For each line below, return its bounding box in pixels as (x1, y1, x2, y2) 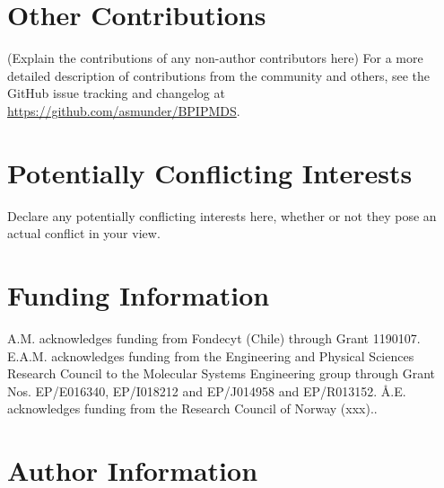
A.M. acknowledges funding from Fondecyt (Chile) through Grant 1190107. (7, 328, 421, 347)
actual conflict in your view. (7, 224, 161, 243)
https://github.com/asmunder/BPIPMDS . (7, 101, 240, 120)
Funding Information (7, 277, 270, 313)
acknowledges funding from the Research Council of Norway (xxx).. (7, 399, 378, 418)
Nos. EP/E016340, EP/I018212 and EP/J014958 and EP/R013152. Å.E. (7, 381, 406, 400)
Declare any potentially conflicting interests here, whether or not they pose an (7, 206, 437, 225)
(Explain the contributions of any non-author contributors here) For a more (7, 49, 423, 67)
